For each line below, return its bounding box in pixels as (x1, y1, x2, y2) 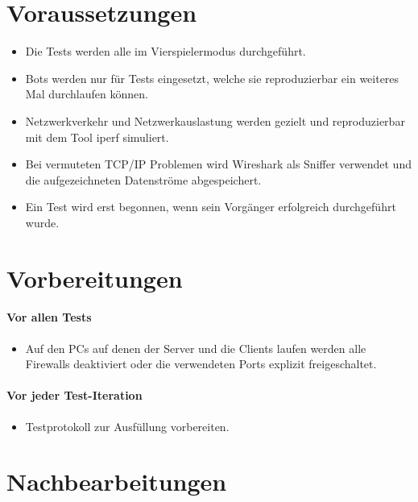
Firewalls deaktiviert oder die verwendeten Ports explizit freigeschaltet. (25, 355, 377, 372)
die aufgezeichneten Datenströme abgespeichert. (25, 171, 262, 188)
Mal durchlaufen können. (25, 85, 148, 102)
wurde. (25, 214, 60, 230)
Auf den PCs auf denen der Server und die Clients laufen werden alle (25, 339, 366, 356)
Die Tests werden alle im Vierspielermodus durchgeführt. (25, 43, 306, 60)
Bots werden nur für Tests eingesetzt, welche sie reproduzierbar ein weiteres (25, 69, 399, 86)
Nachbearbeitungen (6, 465, 227, 498)
